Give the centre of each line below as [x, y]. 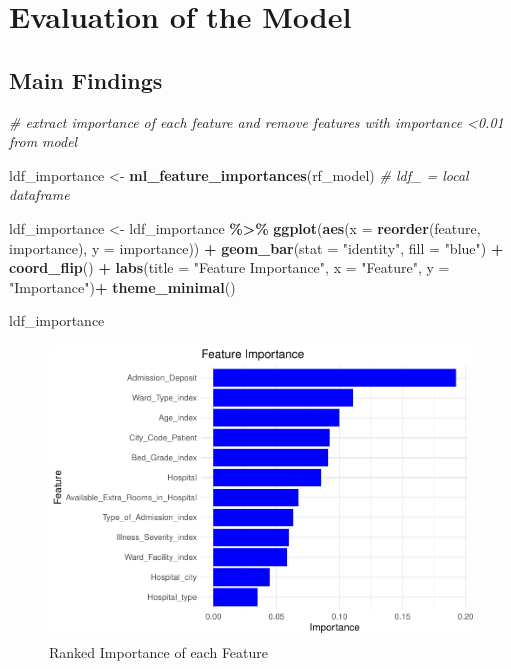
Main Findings [86, 79]
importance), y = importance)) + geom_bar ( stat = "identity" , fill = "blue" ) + [256, 247]
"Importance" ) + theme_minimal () [122, 286]
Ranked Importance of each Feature [159, 652]
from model [43, 141]
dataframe [39, 194]
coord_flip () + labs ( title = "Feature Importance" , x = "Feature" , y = [229, 267]
